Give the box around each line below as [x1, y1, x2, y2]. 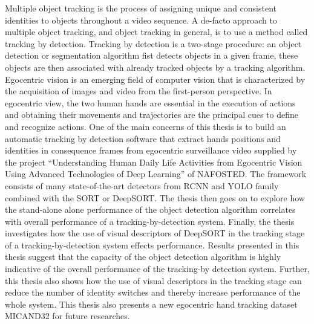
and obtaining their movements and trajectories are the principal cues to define [5, 108, 298, 121]
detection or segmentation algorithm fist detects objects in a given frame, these [5, 49, 298, 62]
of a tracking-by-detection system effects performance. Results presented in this [5, 238, 299, 251]
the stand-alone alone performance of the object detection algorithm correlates [5, 203, 296, 216]
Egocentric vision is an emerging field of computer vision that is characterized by [5, 73, 306, 85]
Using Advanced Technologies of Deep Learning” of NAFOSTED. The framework [5, 167, 307, 180]
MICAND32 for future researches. [5, 309, 130, 322]
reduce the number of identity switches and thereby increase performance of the [5, 286, 301, 299]
